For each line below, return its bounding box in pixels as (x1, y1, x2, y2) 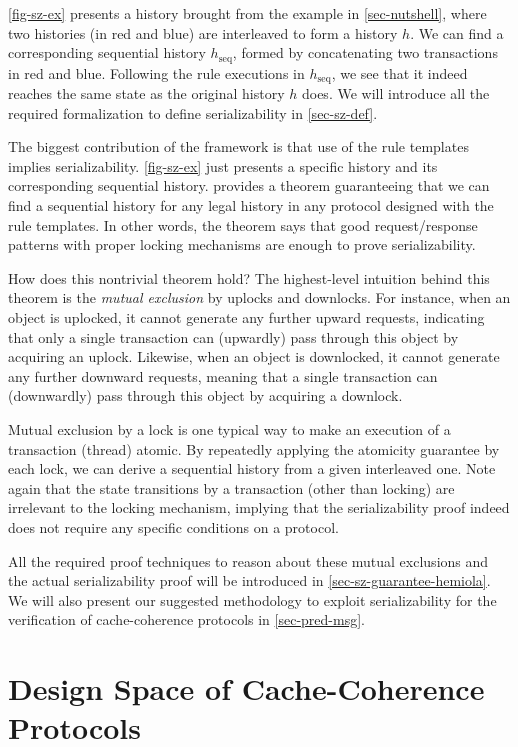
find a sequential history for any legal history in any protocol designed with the (8, 195, 494, 216)
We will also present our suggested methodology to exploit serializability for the (8, 589, 497, 610)
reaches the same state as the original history (8, 83, 285, 104)
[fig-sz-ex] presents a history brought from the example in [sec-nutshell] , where (8, 3, 487, 23)
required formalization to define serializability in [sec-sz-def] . (8, 102, 378, 123)
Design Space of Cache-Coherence (8, 668, 485, 709)
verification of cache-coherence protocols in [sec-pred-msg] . (8, 609, 365, 630)
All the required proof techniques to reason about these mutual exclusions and (8, 550, 489, 571)
